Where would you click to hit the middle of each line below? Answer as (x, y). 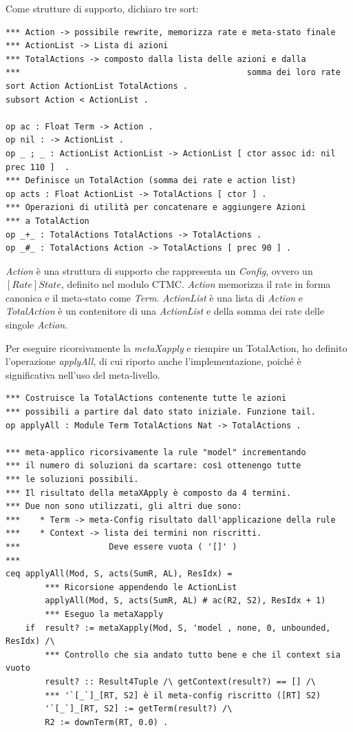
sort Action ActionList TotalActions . (97, 86)
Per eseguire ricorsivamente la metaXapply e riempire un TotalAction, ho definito (176, 347)
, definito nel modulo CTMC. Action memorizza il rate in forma (196, 284)
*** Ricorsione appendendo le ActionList (141, 587)
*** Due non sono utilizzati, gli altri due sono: (124, 506)
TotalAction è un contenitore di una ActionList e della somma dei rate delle (165, 311)
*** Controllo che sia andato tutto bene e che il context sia (193, 655)
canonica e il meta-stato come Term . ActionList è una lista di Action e (154, 297)
